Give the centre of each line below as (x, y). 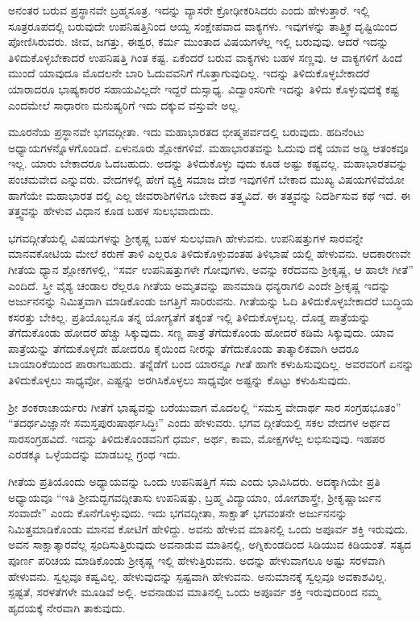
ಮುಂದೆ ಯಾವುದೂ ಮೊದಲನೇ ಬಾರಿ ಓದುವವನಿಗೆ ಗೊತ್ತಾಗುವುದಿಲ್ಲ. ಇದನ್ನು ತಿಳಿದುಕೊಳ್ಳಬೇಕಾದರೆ (189, 73)
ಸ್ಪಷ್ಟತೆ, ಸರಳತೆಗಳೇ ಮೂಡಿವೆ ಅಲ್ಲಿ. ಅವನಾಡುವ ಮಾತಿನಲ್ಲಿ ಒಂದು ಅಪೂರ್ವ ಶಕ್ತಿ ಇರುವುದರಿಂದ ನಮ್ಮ (194, 592)
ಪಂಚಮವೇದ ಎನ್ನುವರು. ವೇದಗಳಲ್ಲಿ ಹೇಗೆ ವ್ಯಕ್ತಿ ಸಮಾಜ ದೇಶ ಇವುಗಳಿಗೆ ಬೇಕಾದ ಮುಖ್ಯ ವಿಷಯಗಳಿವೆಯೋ (206, 178)
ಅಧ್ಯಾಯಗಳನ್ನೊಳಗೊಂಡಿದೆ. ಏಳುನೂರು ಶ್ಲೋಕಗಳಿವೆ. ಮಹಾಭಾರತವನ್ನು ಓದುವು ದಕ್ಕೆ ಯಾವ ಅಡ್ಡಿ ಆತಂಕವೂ (208, 147)
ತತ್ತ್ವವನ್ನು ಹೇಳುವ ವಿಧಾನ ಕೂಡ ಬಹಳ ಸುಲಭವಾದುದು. (111, 211)
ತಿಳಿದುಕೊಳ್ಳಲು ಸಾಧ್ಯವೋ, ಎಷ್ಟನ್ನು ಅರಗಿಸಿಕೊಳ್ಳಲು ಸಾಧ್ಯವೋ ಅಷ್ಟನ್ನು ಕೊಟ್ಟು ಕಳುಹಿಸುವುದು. (180, 380)
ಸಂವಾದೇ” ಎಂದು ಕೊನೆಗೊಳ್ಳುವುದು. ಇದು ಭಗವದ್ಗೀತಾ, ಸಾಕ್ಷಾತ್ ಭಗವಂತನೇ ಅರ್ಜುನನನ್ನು (178, 513)
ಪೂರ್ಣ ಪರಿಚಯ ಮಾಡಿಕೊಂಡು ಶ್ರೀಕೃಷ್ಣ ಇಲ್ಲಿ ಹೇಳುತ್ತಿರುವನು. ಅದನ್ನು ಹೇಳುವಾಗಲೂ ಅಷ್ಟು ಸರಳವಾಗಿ (197, 560)
